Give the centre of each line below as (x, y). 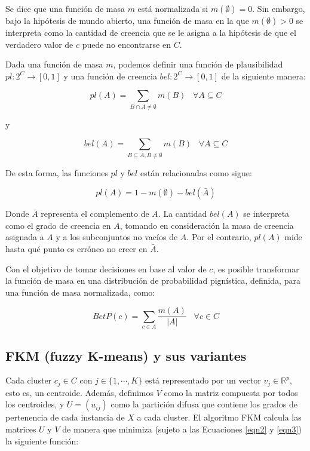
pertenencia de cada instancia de (65, 417)
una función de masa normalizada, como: (80, 292)
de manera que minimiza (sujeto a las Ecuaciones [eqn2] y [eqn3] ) (182, 429)
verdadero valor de (39, 44)
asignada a (25, 237)
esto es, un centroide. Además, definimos (80, 392)
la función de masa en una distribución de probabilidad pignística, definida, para (153, 280)
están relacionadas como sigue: (196, 172)
